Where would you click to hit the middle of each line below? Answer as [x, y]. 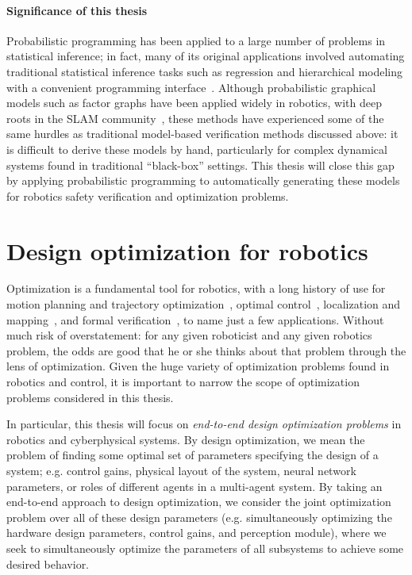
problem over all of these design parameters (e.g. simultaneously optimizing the [199, 517]
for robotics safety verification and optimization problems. [148, 195]
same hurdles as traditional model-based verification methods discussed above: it [202, 134]
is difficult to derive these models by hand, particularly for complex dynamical [197, 149]
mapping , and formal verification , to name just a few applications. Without [195, 319]
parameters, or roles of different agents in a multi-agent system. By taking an [194, 486]
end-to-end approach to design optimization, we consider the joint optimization [199, 502]
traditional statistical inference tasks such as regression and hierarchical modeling [205, 71]
